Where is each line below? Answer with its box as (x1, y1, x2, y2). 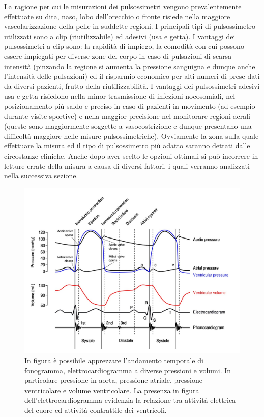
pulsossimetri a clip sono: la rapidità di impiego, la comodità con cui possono (4, 41, 244, 51)
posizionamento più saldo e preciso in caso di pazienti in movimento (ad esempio (4, 100, 255, 111)
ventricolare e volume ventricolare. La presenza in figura (24, 384, 199, 395)
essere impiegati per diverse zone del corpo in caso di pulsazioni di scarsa (4, 50, 232, 61)
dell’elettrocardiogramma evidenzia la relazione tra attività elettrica (24, 395, 236, 405)
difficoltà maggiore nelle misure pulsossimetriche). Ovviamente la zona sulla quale (4, 130, 259, 141)
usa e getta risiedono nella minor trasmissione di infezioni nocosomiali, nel (4, 91, 236, 101)
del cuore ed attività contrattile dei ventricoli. (24, 404, 167, 415)
